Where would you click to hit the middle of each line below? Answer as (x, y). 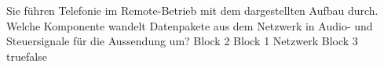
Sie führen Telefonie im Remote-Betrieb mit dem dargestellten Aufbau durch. (192, 10)
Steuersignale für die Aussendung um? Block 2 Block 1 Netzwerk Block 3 (182, 41)
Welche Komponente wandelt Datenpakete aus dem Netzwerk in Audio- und (190, 25)
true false (27, 56)
